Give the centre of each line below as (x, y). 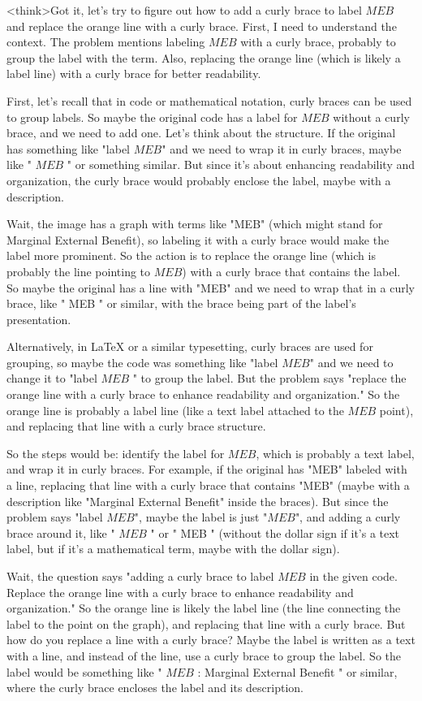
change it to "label (52, 378)
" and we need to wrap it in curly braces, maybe (282, 148)
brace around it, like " (61, 532)
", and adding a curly (348, 517)
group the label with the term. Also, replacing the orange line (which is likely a (204, 57)
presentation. (39, 319)
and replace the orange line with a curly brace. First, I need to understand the (202, 26)
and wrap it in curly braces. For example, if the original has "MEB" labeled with (207, 469)
